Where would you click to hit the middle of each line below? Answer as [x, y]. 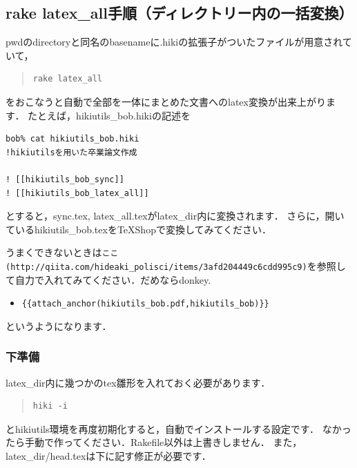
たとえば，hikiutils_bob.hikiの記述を [109, 115]
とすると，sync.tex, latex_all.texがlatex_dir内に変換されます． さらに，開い [175, 216]
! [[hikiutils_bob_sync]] [65, 179]
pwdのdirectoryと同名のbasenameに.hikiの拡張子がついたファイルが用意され [174, 42]
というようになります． [59, 325]
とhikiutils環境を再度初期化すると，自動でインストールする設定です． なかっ [178, 428]
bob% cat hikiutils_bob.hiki [73, 139]
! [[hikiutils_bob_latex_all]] [77, 193]
